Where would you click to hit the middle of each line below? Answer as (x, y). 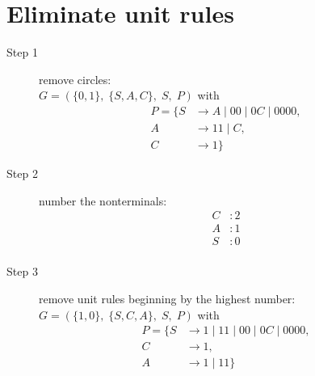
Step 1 (22, 52)
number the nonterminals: (103, 200)
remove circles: (75, 79)
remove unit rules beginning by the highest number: (167, 298)
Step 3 (22, 271)
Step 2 (22, 173)
